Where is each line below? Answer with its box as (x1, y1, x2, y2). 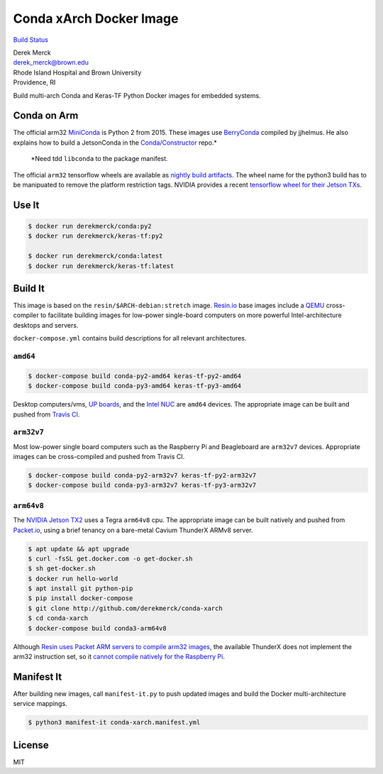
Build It (13, 282, 45, 294)
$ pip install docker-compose (28, 595, 133, 602)
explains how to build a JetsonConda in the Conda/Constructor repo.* (13, 138, 218, 147)
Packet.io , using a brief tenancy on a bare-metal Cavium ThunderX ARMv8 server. (13, 526, 253, 534)
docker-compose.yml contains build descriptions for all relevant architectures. (13, 334, 247, 343)
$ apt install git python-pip (28, 585, 133, 592)
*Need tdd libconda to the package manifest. (30, 155, 168, 163)
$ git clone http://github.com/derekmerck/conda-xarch (28, 604, 223, 612)
